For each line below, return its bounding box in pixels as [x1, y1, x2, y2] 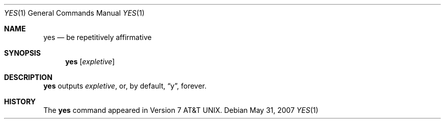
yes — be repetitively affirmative [43, 33, 152, 42]
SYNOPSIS [4, 49, 41, 57]
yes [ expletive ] [65, 57, 115, 66]
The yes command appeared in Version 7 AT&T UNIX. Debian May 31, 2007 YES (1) [43, 106, 319, 114]
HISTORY [4, 97, 36, 106]
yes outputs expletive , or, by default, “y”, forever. [43, 81, 207, 90]
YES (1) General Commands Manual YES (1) [4, 9, 145, 17]
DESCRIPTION [4, 73, 53, 81]
